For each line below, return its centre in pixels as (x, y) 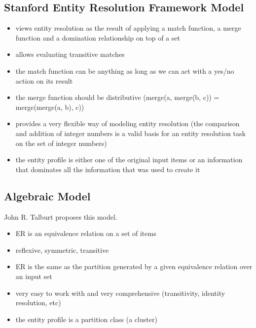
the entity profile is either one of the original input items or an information (129, 160)
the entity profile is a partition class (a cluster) (86, 319)
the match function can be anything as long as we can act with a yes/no (125, 70)
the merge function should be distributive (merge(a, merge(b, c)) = (117, 97)
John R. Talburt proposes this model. (61, 216)
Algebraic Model (47, 196)
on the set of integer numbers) (61, 143)
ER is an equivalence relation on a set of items (86, 233)
